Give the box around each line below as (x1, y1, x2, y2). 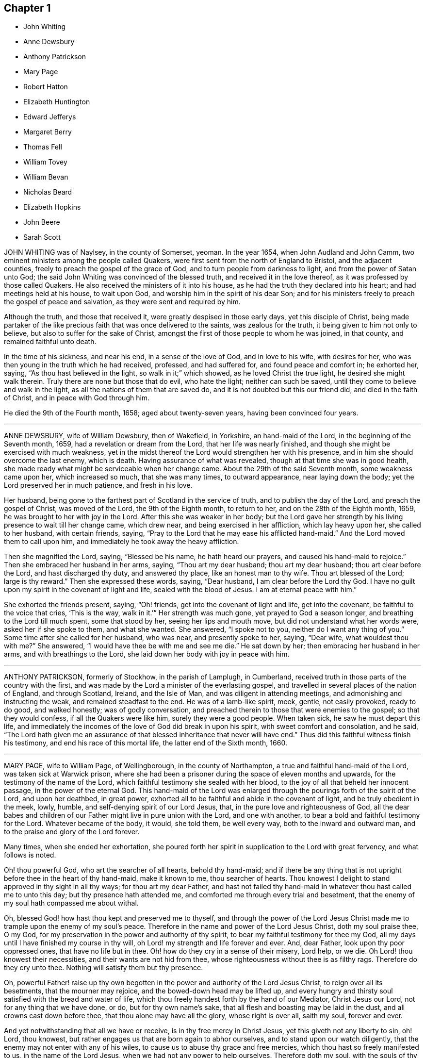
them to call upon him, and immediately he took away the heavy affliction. (4, 537, 239, 546)
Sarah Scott (23, 233, 61, 242)
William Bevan (23, 173, 68, 182)
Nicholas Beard (23, 188, 72, 197)
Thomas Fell (23, 143, 62, 151)
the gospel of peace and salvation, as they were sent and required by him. (4, 298, 241, 306)
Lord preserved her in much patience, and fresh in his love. (4, 481, 193, 490)
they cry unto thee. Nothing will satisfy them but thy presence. (4, 963, 203, 972)
